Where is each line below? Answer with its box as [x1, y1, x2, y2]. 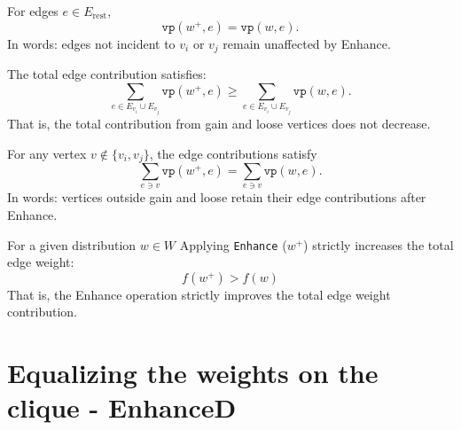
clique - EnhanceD [7, 389, 237, 426]
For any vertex [7, 144, 87, 162]
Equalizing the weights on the [7, 355, 379, 391]
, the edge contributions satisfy [149, 144, 317, 162]
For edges [7, 2, 59, 20]
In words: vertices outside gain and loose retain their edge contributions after [7, 188, 426, 207]
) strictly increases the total [303, 235, 454, 254]
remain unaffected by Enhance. [223, 34, 391, 52]
